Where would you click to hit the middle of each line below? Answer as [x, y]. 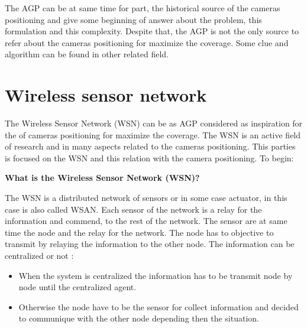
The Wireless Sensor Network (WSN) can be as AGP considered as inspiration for [154, 123]
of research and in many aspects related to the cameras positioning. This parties [150, 146]
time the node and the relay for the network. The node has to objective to [139, 232]
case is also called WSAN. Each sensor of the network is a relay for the [133, 209]
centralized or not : [39, 256]
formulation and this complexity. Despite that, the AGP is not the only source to [152, 31]
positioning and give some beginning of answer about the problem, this [133, 19]
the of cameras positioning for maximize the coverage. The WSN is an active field [153, 134]
